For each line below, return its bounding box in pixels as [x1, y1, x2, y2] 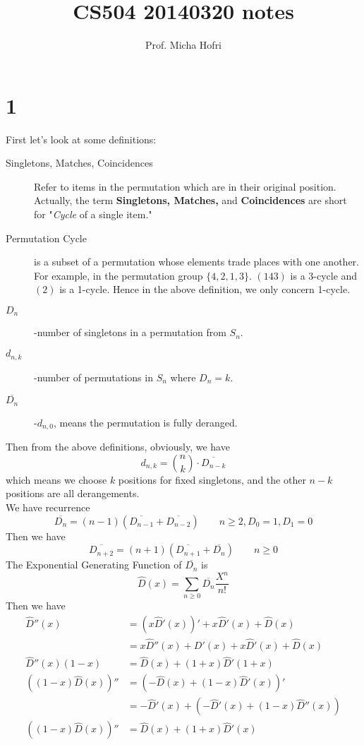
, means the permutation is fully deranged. [53, 415, 238, 429]
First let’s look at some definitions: [6, 131, 157, 146]
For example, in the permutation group [34, 268, 203, 282]
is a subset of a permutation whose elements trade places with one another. [34, 254, 359, 269]
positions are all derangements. [6, 486, 140, 501]
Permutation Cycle [6, 230, 87, 245]
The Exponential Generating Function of [6, 557, 182, 572]
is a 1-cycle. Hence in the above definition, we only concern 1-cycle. [59, 282, 351, 297]
